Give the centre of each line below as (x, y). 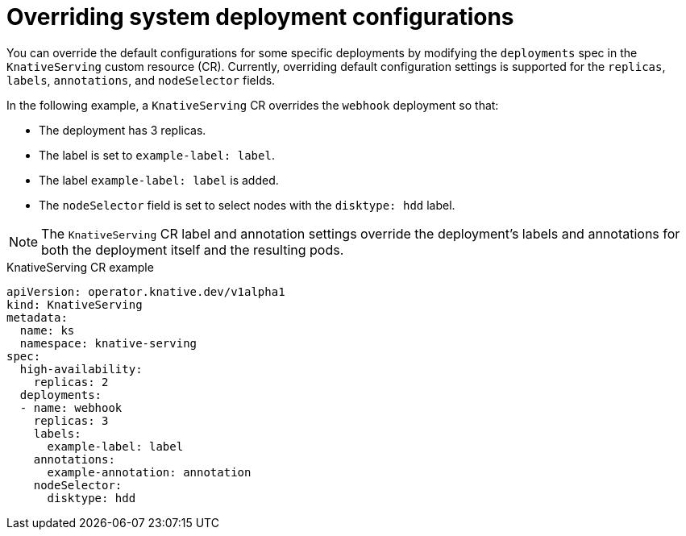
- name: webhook (71, 407)
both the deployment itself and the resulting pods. (193, 249)
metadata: (37, 317)
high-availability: (81, 369)
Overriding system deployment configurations (260, 17)
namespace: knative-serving (108, 343)
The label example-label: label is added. (159, 180)
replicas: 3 (71, 420)
